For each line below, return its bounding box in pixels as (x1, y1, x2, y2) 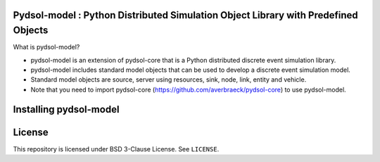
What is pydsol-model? (13, 43, 80, 51)
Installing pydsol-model (13, 104, 120, 116)
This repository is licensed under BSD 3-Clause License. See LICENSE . (13, 144, 220, 153)
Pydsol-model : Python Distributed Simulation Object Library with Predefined (13, 9, 358, 21)
